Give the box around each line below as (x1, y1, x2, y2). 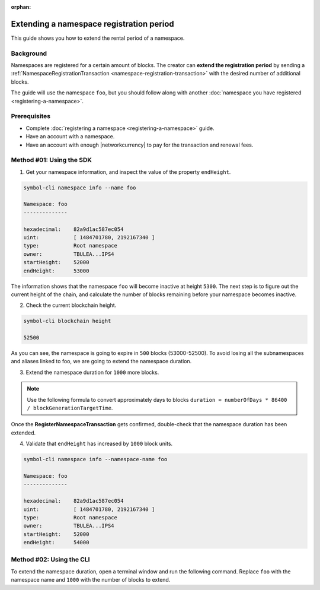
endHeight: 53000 (23, 267, 89, 274)
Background (11, 49, 47, 58)
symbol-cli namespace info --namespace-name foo (23, 456, 168, 463)
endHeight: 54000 (23, 539, 89, 546)
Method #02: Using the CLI (11, 556, 90, 564)
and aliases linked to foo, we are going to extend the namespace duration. (11, 358, 192, 365)
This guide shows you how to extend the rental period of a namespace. (11, 34, 185, 42)
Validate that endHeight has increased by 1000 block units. (25, 440, 173, 448)
